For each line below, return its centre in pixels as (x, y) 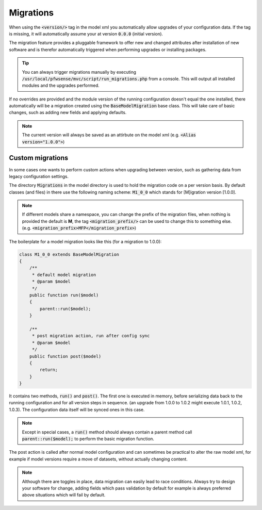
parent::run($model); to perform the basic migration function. (88, 439)
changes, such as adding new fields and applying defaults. (68, 113)
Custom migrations (39, 158)
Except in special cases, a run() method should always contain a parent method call (107, 432)
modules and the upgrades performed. (61, 85)
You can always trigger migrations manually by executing (79, 72)
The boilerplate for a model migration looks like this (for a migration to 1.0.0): (85, 241)
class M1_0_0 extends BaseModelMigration (69, 254)
